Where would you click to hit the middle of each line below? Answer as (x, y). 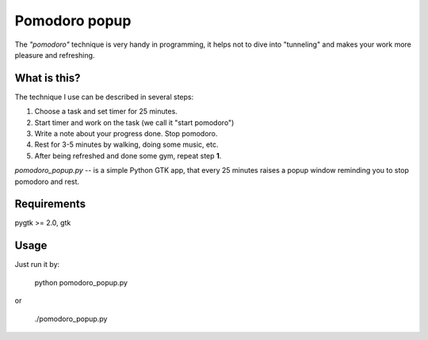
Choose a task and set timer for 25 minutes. (106, 112)
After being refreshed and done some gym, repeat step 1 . (128, 155)
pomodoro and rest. (47, 181)
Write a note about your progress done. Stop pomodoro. (126, 134)
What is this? (48, 78)
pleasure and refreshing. (55, 55)
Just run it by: (37, 265)
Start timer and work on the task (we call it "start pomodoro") (134, 122)
